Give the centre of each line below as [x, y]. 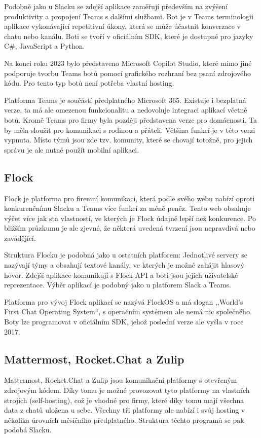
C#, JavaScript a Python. [45, 46]
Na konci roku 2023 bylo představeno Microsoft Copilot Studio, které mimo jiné [128, 63]
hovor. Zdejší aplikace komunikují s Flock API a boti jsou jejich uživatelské [121, 275]
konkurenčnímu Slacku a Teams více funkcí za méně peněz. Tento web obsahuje [127, 208]
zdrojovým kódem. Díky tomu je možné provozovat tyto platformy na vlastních [127, 390]
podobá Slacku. [28, 430]
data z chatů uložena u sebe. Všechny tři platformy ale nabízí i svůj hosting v [125, 410]
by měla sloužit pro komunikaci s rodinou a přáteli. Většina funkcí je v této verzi [130, 130]
